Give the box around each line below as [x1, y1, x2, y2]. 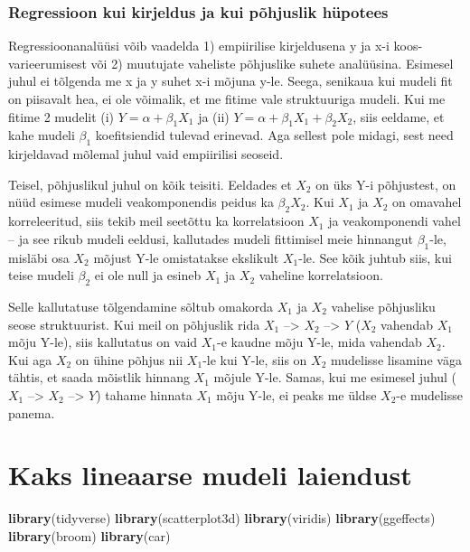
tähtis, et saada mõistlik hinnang [8, 368, 190, 387]
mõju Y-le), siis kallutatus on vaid [8, 332, 198, 351]
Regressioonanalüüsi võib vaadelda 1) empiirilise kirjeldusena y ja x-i [8, 36, 390, 55]
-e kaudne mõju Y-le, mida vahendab [217, 332, 422, 351]
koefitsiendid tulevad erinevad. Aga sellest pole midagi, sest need [95, 126, 454, 145]
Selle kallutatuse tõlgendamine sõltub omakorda [8, 296, 274, 315]
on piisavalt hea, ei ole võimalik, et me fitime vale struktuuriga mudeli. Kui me [8, 89, 446, 108]
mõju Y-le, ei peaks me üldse [216, 385, 377, 404]
